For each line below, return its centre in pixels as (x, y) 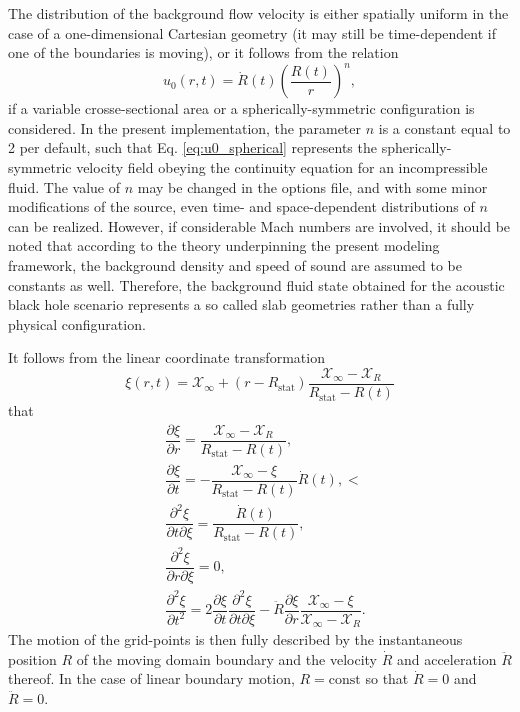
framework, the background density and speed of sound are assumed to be (235, 265)
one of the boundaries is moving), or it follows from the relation (203, 52)
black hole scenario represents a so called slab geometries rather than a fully (241, 304)
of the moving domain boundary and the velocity (226, 658)
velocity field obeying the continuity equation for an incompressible (282, 167)
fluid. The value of (64, 186)
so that (387, 678)
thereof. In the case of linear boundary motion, (151, 678)
